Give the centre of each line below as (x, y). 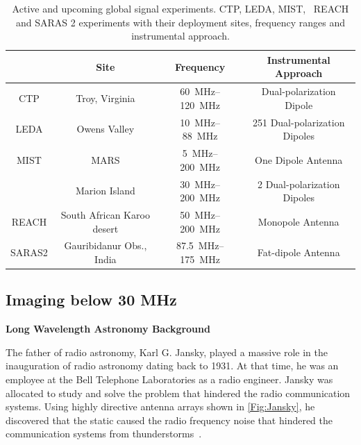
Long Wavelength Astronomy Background (108, 329)
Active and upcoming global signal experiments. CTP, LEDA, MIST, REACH (180, 8)
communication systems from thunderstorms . (104, 434)
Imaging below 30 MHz (91, 300)
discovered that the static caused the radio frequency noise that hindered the (169, 420)
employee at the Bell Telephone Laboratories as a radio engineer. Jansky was (169, 379)
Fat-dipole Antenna (299, 252)
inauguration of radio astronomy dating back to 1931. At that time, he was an (172, 366)
